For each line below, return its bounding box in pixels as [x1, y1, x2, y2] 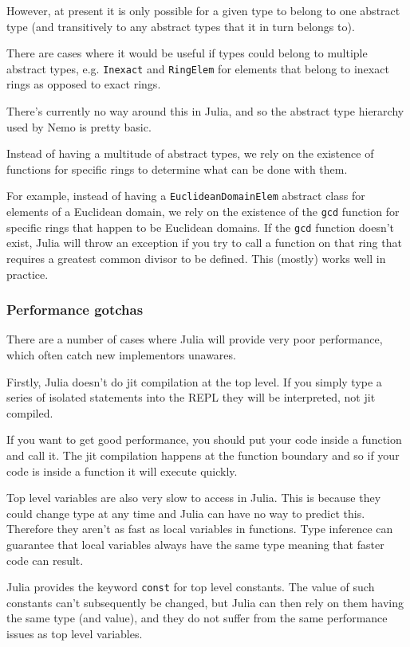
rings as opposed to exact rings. [6, 76, 161, 92]
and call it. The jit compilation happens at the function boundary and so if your [6, 446, 400, 463]
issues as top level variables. [6, 625, 143, 641]
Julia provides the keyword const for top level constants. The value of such [6, 578, 375, 595]
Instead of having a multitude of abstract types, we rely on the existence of [6, 145, 374, 162]
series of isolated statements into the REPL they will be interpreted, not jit [6, 389, 376, 406]
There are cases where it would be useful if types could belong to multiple [6, 45, 368, 61]
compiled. [6, 404, 53, 421]
